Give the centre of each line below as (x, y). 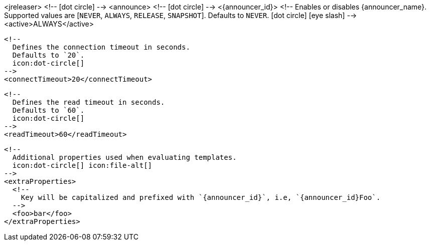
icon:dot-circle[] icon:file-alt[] (82, 165)
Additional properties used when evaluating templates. (124, 157)
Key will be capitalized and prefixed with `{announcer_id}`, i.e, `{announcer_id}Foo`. (201, 197)
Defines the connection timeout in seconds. (101, 47)
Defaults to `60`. (48, 110)
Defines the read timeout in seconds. (89, 102)
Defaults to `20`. (48, 55)
